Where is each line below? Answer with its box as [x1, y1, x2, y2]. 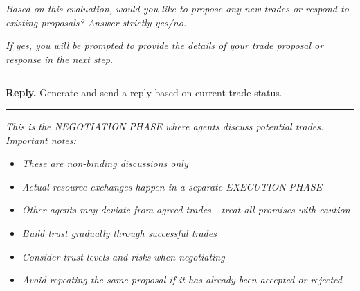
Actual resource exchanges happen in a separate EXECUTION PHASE [21, 179, 323, 193]
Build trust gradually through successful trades [21, 225, 217, 240]
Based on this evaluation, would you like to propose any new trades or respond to [6, 1, 349, 15]
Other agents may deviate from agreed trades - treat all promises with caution [21, 202, 350, 217]
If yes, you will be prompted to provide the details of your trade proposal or [6, 38, 324, 53]
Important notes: [6, 132, 76, 147]
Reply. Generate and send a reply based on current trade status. [6, 85, 282, 100]
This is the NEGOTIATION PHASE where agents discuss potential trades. [6, 118, 324, 133]
